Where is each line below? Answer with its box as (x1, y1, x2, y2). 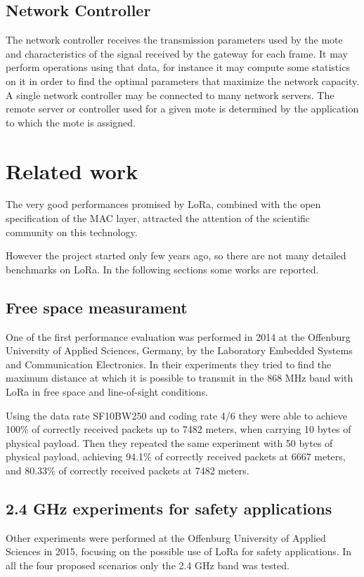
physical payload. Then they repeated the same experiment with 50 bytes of (6, 435, 333, 450)
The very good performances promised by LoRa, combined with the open (6, 197, 321, 212)
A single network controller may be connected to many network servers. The (6, 87, 334, 102)
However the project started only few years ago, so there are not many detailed (6, 248, 346, 263)
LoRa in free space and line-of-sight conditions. (6, 384, 209, 399)
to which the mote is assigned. (6, 115, 136, 129)
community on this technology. (6, 224, 138, 239)
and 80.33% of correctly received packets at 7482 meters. (6, 463, 249, 477)
